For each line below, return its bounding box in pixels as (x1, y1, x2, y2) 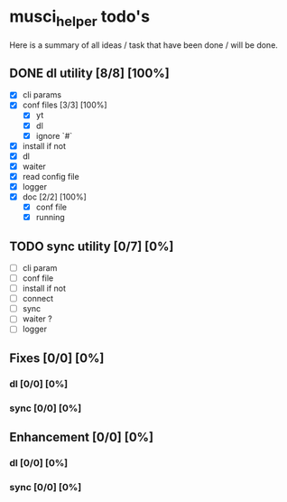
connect (22, 293, 54, 304)
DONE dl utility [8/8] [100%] (9, 65, 170, 80)
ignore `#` (35, 130, 73, 141)
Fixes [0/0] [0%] (9, 350, 105, 366)
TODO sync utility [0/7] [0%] (9, 238, 174, 254)
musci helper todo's (9, 6, 151, 30)
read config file (22, 171, 79, 181)
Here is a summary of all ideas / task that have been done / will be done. (9, 39, 278, 51)
